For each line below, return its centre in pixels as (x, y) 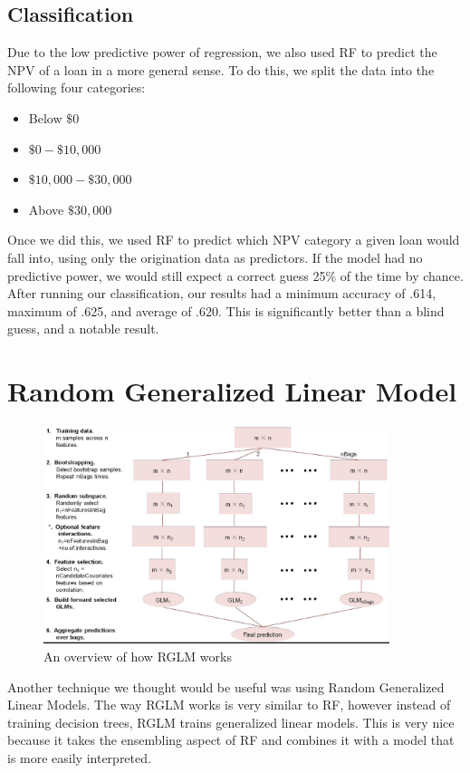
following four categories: (77, 87)
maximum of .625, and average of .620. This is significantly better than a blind (226, 310)
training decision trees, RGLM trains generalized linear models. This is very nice (231, 722)
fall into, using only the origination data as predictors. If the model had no (215, 257)
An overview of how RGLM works (138, 656)
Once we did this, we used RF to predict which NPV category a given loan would (234, 240)
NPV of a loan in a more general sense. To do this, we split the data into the (221, 69)
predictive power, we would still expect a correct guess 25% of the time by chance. (235, 275)
